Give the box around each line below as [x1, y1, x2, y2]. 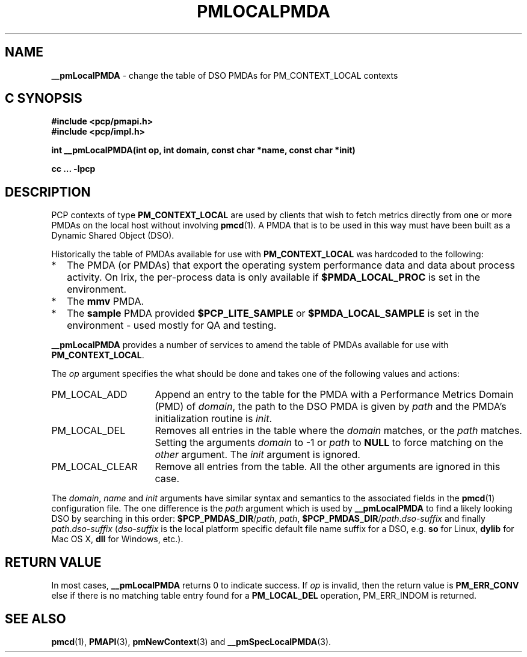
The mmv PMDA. [67, 295, 144, 308]
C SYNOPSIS [5, 91, 82, 106]
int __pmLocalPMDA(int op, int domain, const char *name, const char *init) [51, 145, 356, 156]
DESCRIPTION [5, 184, 91, 200]
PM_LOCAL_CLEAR [51, 460, 138, 473]
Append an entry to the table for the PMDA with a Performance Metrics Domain [155, 388, 514, 401]
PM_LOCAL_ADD [51, 388, 128, 401]
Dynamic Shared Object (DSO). [51, 230, 174, 241]
